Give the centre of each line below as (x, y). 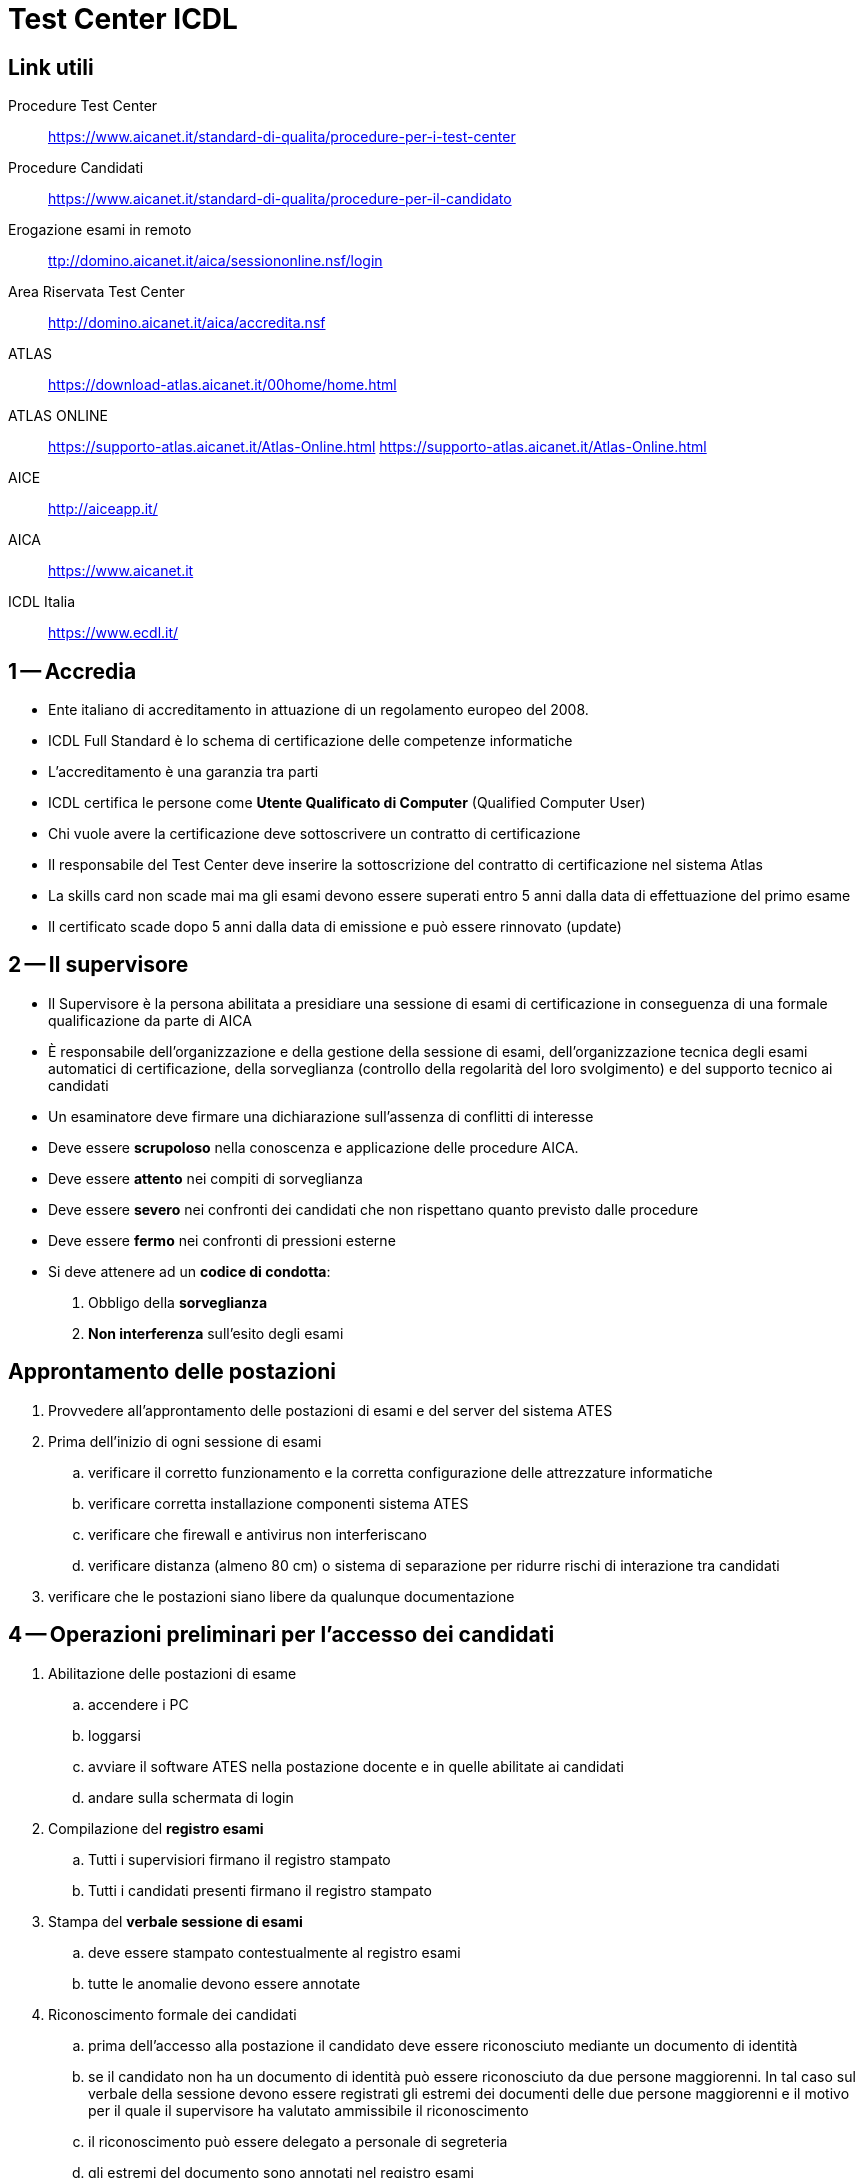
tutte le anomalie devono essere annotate (224, 1983)
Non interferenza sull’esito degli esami (216, 1333)
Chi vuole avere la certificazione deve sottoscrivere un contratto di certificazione (314, 834)
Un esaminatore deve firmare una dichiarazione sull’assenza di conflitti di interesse (321, 1116)
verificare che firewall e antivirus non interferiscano (257, 1534)
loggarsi (114, 1735)
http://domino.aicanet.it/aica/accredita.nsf (187, 323)
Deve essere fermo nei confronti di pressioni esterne (222, 1240)
